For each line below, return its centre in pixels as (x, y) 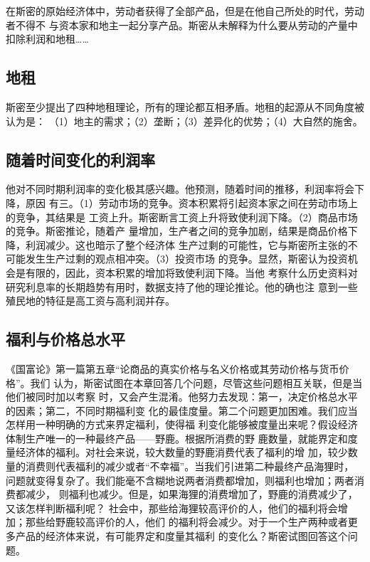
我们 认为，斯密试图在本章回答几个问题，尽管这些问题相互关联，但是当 (196, 382)
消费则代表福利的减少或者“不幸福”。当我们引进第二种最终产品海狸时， (190, 466)
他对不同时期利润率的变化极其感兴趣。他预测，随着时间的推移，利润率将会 (180, 189)
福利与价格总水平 (65, 339)
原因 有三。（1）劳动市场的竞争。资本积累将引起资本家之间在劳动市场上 (191, 202)
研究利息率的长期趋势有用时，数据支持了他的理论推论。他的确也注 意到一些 (182, 286)
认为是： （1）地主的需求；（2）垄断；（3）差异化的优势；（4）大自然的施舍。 (184, 121)
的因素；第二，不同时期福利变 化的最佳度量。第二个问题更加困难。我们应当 (182, 410)
